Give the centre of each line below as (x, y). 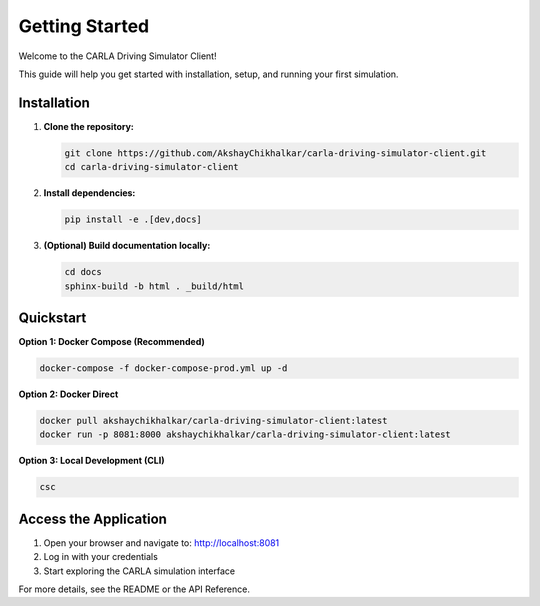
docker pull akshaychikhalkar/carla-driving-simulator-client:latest (213, 420)
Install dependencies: (89, 193)
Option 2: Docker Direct (68, 394)
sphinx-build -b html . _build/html (154, 286)
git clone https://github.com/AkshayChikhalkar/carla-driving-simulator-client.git (275, 153)
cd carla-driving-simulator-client (151, 167)
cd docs (83, 272)
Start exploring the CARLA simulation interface (139, 571)
